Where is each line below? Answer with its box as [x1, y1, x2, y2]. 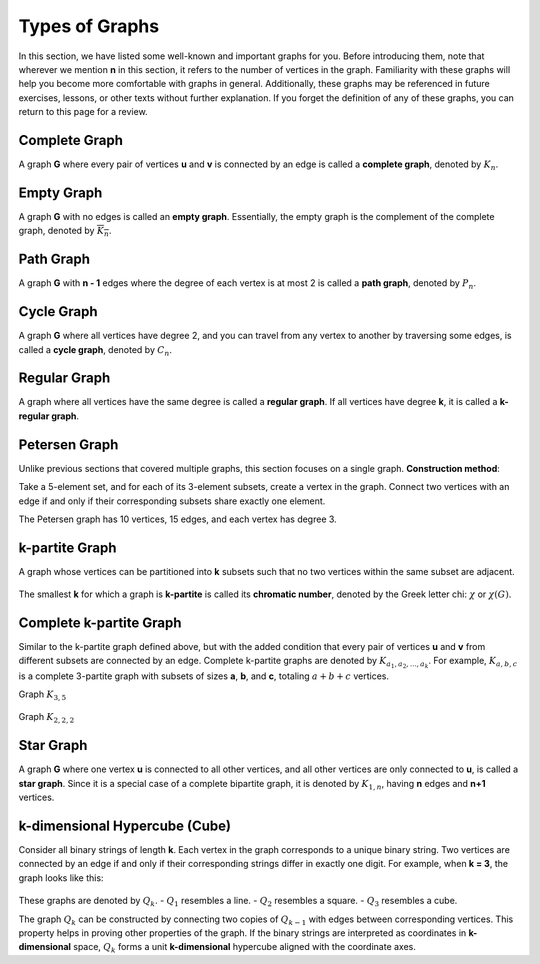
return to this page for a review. [18, 106, 149, 118]
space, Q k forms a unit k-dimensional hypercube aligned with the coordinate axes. [73, 941, 417, 955]
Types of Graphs [18, 15, 160, 37]
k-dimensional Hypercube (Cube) [18, 817, 232, 834]
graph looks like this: [18, 871, 104, 884]
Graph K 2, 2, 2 [18, 711, 75, 725]
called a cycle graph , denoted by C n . [18, 343, 173, 358]
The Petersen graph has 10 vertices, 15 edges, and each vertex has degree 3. [18, 513, 337, 525]
